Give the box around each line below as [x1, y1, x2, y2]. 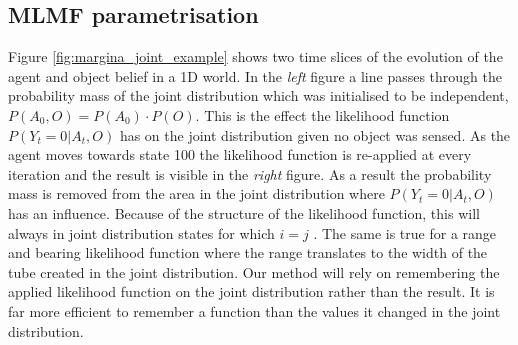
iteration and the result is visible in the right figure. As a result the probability [8, 163, 492, 184]
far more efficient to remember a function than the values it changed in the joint [8, 300, 501, 321]
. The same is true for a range [313, 222, 497, 243]
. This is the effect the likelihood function [195, 104, 450, 125]
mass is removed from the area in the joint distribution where [8, 183, 385, 204]
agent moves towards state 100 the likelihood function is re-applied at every [8, 144, 472, 165]
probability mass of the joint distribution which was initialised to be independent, [8, 85, 509, 106]
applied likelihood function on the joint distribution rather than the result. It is [8, 281, 495, 302]
